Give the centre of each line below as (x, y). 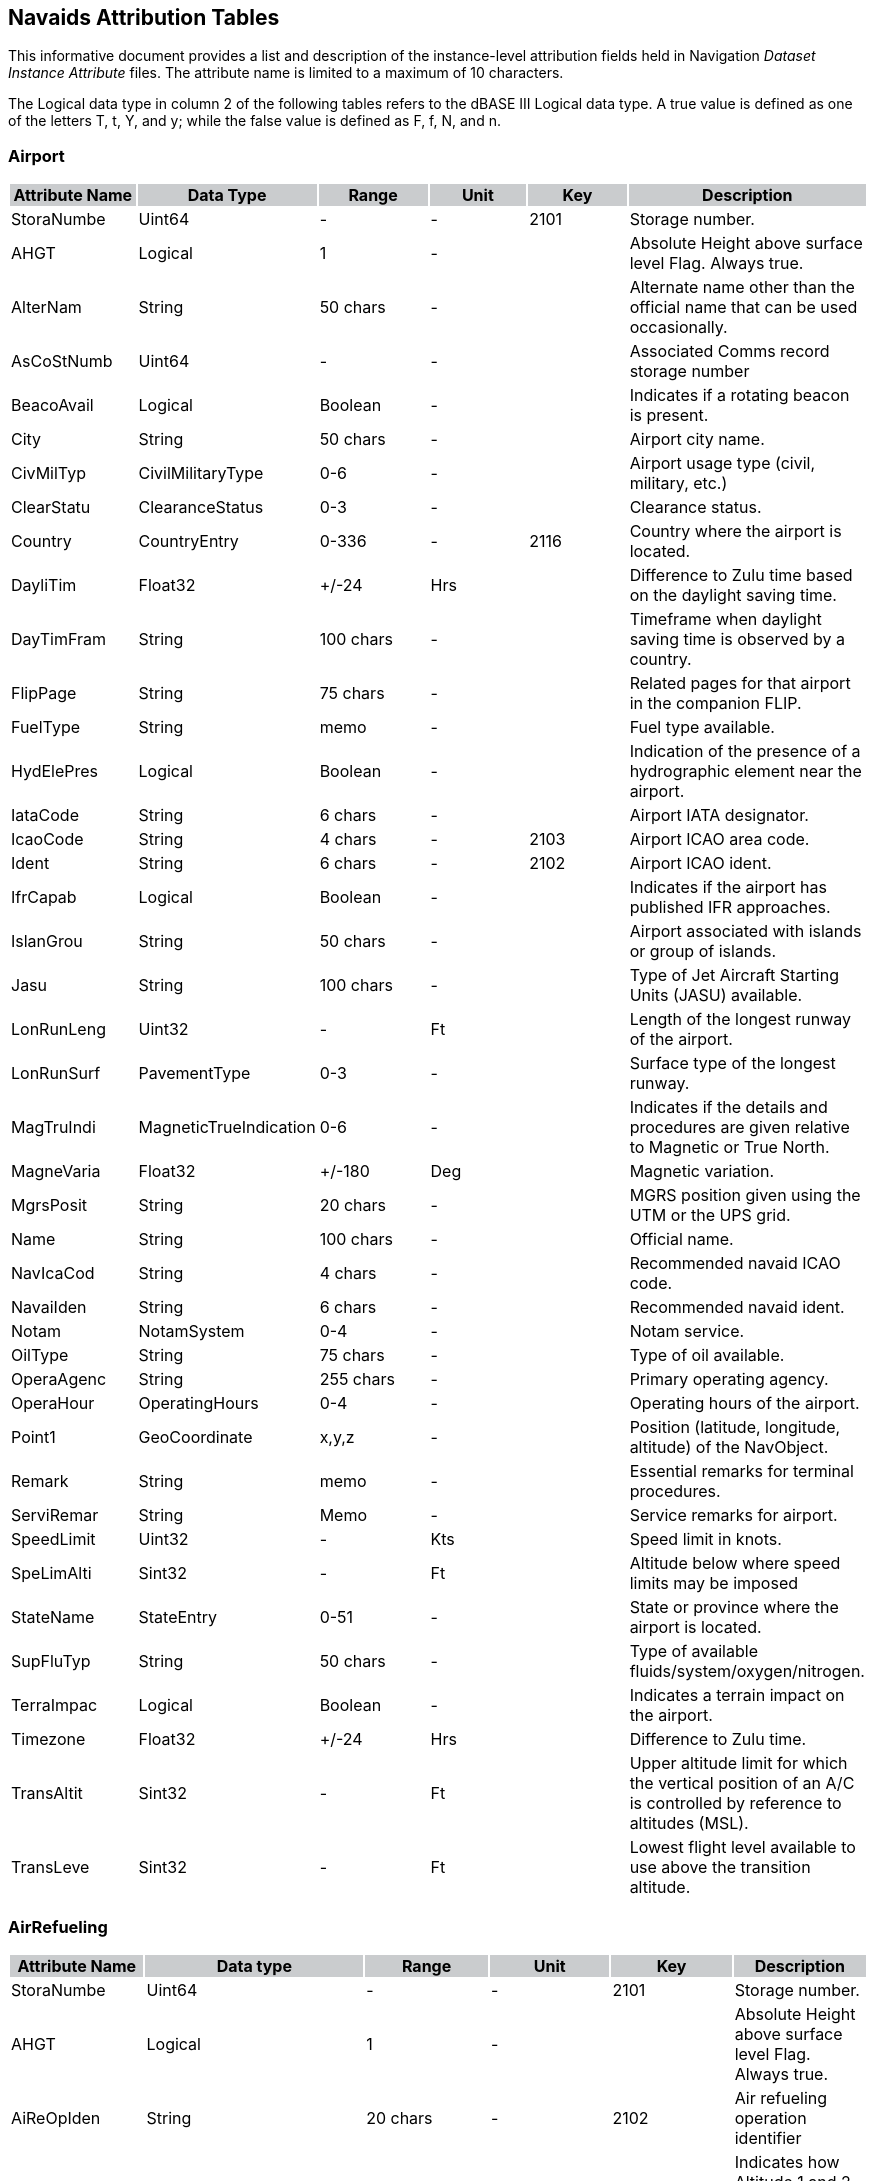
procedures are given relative (739, 1127)
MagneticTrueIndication (227, 1127)
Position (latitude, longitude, (735, 1427)
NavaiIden (49, 1307)
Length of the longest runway (740, 1019)
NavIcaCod (53, 1273)
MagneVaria (56, 1171)
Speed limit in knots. (705, 1539)
